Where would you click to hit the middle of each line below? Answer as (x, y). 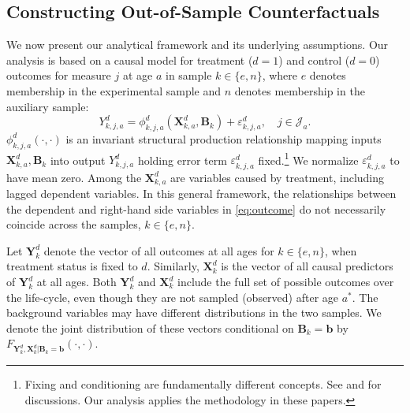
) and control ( (314, 60)
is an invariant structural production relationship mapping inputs (224, 138)
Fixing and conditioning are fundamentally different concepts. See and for (203, 384)
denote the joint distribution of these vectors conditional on (150, 327)
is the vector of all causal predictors (307, 266)
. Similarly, (173, 266)
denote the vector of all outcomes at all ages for (159, 250)
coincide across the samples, (74, 224)
